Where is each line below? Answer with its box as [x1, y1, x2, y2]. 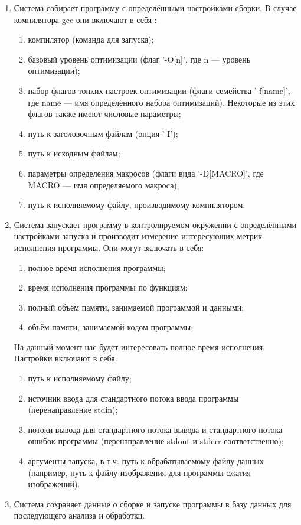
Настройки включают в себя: [14, 352, 117, 364]
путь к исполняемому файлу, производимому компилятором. [28, 198, 246, 211]
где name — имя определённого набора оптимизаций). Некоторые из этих [28, 96, 295, 108]
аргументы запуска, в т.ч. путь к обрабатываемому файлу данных [28, 455, 264, 467]
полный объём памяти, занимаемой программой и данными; [28, 301, 244, 313]
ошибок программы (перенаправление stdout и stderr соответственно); [28, 435, 284, 447]
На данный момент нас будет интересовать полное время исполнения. [14, 340, 266, 353]
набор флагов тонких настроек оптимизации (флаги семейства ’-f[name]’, [28, 84, 290, 96]
